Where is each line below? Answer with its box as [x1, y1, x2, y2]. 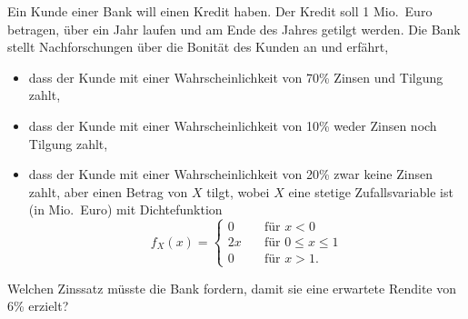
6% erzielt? [7, 296, 69, 315]
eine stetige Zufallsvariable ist [288, 182, 453, 201]
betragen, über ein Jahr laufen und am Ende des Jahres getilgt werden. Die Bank [7, 19, 461, 38]
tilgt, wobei [206, 182, 270, 201]
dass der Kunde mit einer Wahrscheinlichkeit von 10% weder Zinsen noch [28, 115, 437, 135]
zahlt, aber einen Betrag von [28, 182, 188, 201]
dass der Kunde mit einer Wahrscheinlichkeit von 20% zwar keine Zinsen [28, 164, 433, 184]
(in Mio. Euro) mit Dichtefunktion [28, 200, 223, 219]
